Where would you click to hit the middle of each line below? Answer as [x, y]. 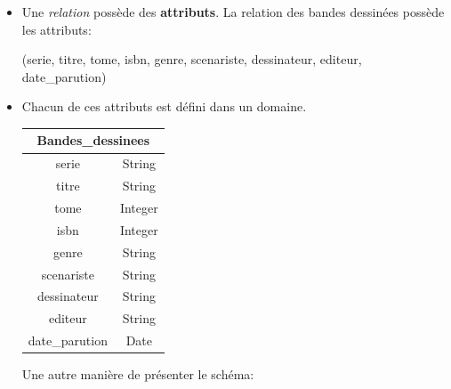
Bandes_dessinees [93, 140]
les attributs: [56, 29]
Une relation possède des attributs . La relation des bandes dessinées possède [233, 12]
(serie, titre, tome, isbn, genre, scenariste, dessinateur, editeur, [192, 59]
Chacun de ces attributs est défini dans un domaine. [164, 106]
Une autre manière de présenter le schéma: [138, 374]
